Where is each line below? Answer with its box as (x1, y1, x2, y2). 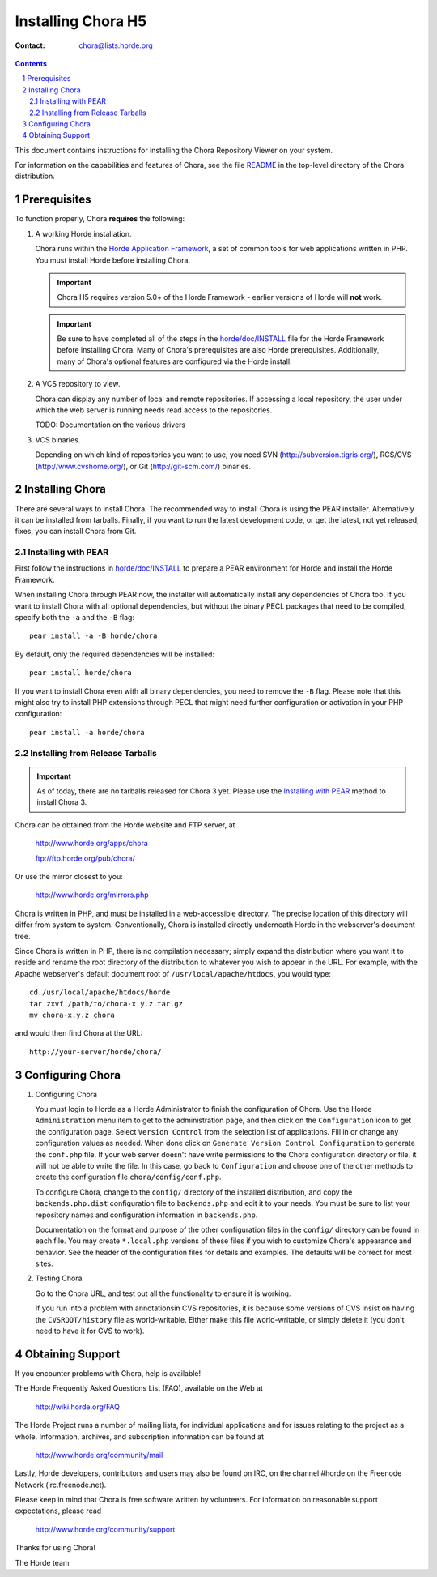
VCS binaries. (35, 434, 81, 445)
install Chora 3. (36, 797, 87, 807)
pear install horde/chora (29, 669, 133, 677)
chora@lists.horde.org (78, 41, 153, 50)
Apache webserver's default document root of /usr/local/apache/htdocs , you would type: (15, 968, 332, 978)
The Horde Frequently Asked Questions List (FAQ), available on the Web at (15, 1383, 263, 1393)
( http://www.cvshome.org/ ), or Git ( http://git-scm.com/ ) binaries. (35, 461, 251, 471)
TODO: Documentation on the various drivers (35, 420, 186, 430)
